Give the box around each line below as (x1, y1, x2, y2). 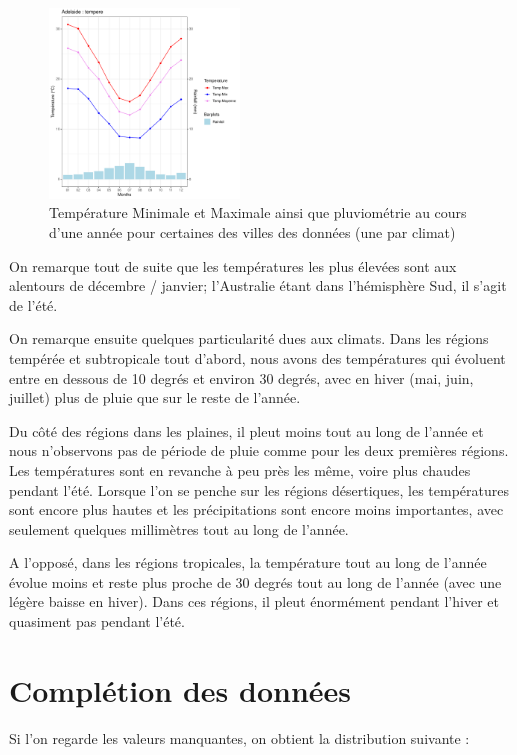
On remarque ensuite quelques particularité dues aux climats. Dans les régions (9, 328, 489, 349)
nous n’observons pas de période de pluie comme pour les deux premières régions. (9, 440, 509, 461)
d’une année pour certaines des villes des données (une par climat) (49, 221, 456, 242)
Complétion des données (9, 669, 352, 710)
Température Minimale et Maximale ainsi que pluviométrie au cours (49, 202, 467, 223)
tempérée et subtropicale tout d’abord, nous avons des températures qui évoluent (9, 347, 506, 368)
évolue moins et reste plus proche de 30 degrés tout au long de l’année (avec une (9, 571, 502, 592)
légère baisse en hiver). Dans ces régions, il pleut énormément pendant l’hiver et (9, 591, 499, 612)
